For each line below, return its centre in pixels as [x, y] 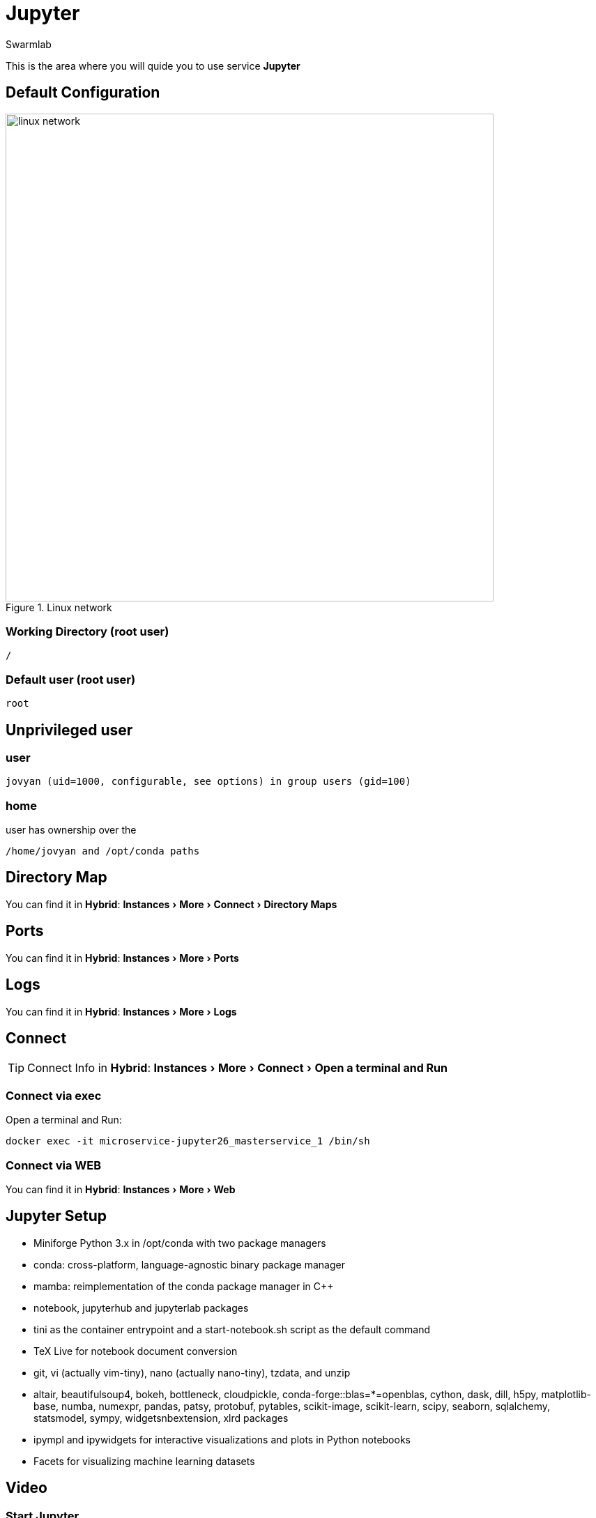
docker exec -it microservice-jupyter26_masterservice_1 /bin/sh [188, 1141]
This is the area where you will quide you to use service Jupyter [153, 66]
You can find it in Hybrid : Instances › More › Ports [122, 958]
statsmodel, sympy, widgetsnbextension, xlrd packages [161, 1418]
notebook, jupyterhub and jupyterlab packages [141, 1308]
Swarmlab [29, 44]
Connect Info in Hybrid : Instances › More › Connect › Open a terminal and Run [238, 1068]
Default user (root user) [71, 679]
